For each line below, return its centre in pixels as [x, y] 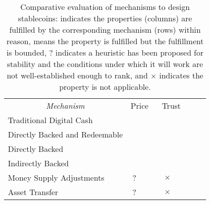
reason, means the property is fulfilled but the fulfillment [105, 41]
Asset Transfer [33, 192]
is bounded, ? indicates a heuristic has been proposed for [105, 52]
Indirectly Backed [38, 163]
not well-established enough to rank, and [77, 75]
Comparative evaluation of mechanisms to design [105, 7]
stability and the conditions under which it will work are [105, 64]
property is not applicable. [105, 87]
